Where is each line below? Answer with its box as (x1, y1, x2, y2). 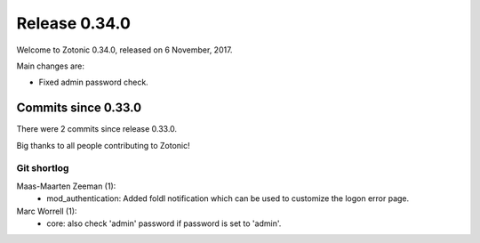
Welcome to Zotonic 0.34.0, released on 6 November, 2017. (16, 45, 233, 55)
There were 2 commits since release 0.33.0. (16, 124, 178, 134)
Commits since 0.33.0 (16, 101, 142, 116)
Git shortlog (16, 162, 69, 174)
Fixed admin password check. (38, 77, 148, 88)
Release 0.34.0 (16, 13, 131, 33)
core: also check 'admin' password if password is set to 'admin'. (46, 218, 282, 229)
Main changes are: (16, 61, 84, 71)
